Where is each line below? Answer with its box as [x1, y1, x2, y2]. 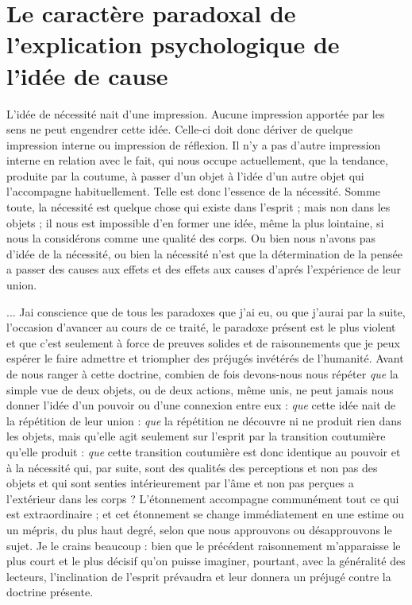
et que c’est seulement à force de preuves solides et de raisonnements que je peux [6, 334, 401, 351]
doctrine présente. [6, 584, 94, 600]
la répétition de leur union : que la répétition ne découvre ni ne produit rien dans [6, 412, 402, 429]
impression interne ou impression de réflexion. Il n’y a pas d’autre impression [6, 136, 381, 153]
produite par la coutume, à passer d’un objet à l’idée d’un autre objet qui [6, 167, 364, 184]
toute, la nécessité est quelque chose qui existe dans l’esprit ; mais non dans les [6, 199, 391, 215]
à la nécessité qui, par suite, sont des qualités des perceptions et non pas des [6, 459, 378, 475]
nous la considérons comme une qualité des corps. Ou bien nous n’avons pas [6, 230, 376, 246]
